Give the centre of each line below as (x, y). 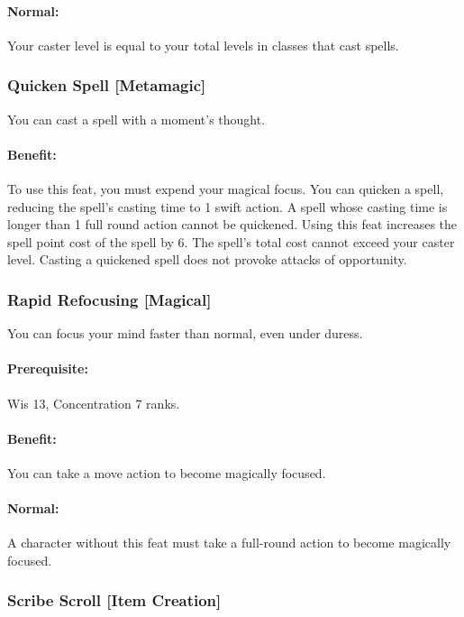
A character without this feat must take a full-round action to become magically (229, 543)
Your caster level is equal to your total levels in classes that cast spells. (203, 45)
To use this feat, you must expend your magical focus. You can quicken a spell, (226, 189)
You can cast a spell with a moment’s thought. (136, 119)
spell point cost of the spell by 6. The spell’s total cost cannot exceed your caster (231, 241)
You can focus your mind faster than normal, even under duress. (185, 333)
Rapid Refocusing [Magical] (109, 299)
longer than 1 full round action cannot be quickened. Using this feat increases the (232, 224)
